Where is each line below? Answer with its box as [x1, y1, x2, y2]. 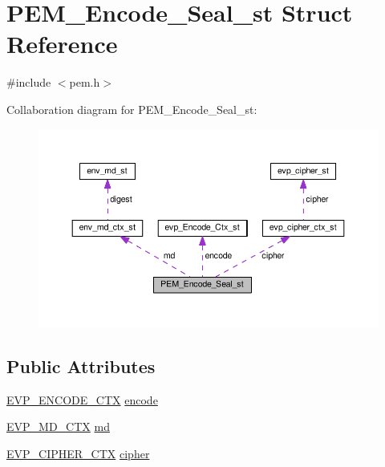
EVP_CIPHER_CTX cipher [6, 445, 150, 461]
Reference [6, 27, 118, 60]
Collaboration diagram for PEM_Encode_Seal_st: [6, 100, 257, 117]
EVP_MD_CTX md [6, 418, 110, 435]
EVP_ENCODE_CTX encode [6, 391, 158, 408]
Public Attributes [6, 353, 156, 378]
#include [6, 74, 51, 91]
